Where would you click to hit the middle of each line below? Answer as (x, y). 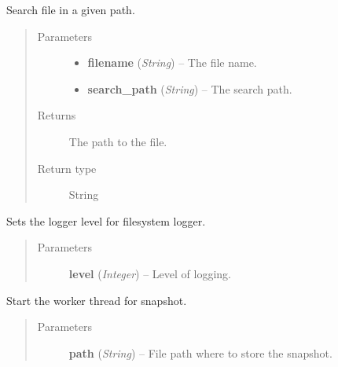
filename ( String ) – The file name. (172, 62)
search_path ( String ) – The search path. (190, 88)
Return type (67, 168)
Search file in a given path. (71, 9)
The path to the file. (118, 141)
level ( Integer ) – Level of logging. (150, 273)
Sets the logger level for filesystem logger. (106, 220)
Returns (57, 115)
